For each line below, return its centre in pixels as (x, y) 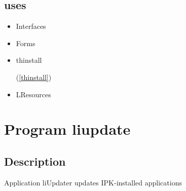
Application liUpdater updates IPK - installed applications (93, 182)
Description (35, 161)
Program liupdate (67, 129)
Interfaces (31, 26)
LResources (33, 94)
